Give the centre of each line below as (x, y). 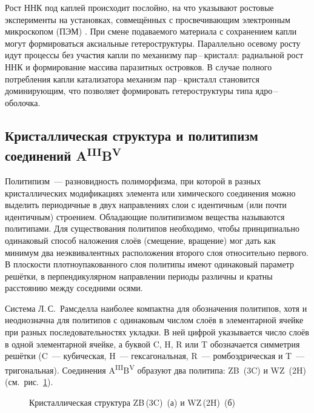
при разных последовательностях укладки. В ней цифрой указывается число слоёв (157, 332)
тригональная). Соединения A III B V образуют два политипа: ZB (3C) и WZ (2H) (155, 369)
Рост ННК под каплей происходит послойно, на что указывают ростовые (139, 7)
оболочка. (23, 102)
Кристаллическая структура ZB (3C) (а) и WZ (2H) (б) (132, 402)
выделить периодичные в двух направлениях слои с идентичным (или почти (146, 205)
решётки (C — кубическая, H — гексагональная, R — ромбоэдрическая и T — (155, 356)
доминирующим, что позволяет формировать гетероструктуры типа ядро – (142, 91)
